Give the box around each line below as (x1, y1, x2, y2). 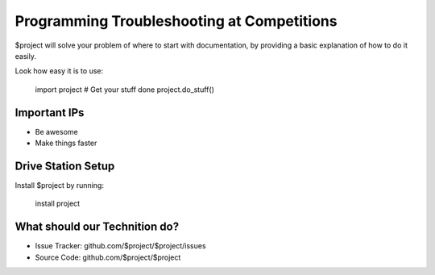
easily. (14, 51, 36, 60)
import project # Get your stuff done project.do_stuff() (35, 85, 215, 94)
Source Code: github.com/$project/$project (35, 252, 181, 262)
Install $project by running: (14, 180, 105, 190)
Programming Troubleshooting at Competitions (14, 12, 338, 30)
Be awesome (35, 127, 78, 136)
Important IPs (14, 106, 85, 119)
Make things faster (35, 138, 97, 148)
